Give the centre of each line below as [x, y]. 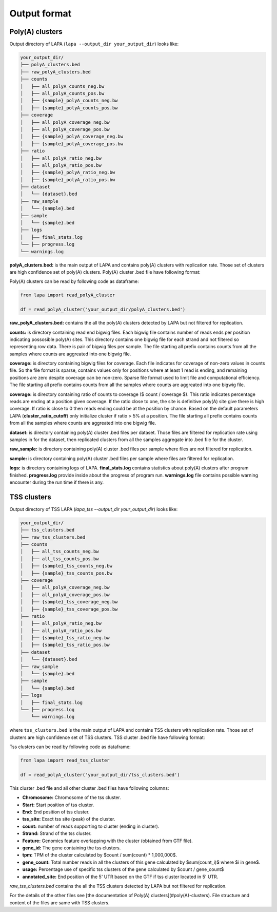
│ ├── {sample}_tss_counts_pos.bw [66, 573]
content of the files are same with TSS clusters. [60, 902]
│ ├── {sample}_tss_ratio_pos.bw [65, 645]
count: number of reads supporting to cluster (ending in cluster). [91, 826]
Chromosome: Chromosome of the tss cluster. [72, 797]
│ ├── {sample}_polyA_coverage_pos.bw [72, 144]
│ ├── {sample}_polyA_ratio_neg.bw [68, 173]
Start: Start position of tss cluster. [58, 805]
